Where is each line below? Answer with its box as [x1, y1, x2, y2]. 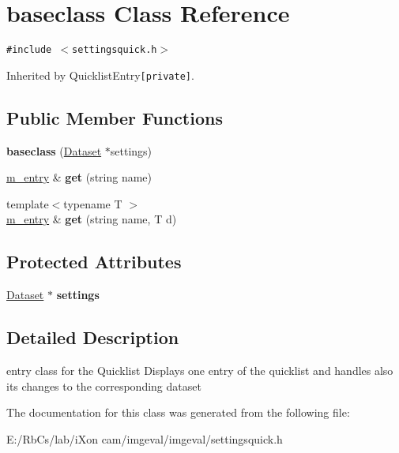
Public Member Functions [6, 105, 223, 129]
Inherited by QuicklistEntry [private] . [6, 66, 194, 83]
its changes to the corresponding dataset [6, 377, 201, 394]
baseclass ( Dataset [6, 142, 102, 159]
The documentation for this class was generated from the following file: [6, 404, 350, 421]
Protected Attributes [6, 249, 182, 274]
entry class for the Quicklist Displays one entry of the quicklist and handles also [6, 362, 393, 379]
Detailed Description [6, 325, 179, 350]
